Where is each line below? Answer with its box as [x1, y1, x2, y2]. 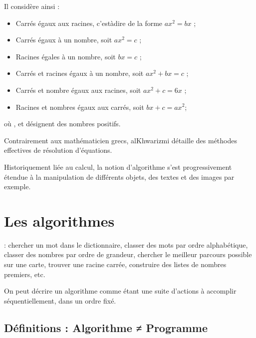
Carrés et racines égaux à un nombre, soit [15, 68, 144, 78]
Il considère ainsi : [4, 1, 60, 11]
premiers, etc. [4, 269, 45, 279]
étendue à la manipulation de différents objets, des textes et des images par [4, 171, 235, 182]
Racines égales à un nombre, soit [15, 51, 116, 61]
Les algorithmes [4, 210, 115, 231]
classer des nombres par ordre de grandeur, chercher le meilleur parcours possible [4, 249, 252, 260]
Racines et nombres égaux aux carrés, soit [15, 101, 144, 112]
